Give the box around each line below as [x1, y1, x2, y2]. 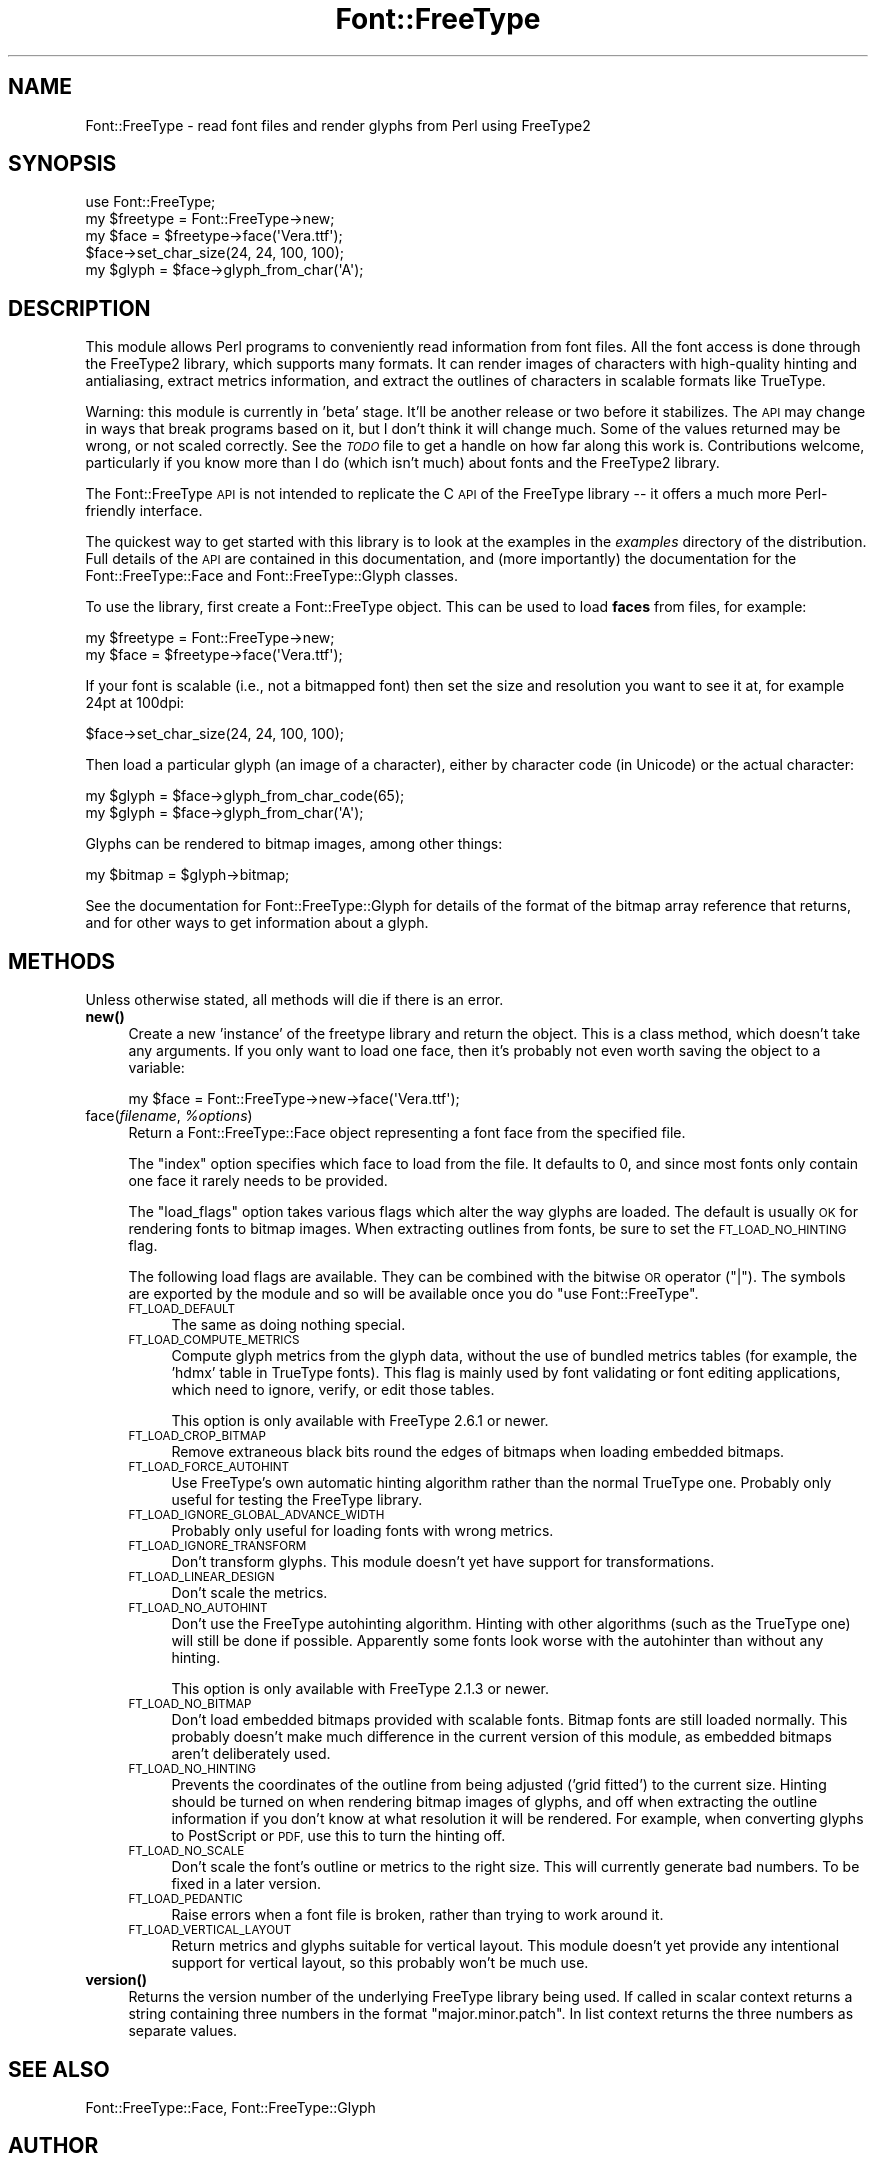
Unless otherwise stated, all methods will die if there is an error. [85, 991, 504, 1009]
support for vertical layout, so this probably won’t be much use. [171, 1954, 589, 1972]
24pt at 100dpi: [85, 694, 185, 712]
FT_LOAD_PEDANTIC [128, 1892, 243, 1907]
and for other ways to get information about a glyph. [85, 914, 429, 932]
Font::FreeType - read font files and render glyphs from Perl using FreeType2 [85, 116, 591, 134]
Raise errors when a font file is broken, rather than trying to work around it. [171, 1906, 664, 1924]
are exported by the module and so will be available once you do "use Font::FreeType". [128, 1285, 699, 1303]
